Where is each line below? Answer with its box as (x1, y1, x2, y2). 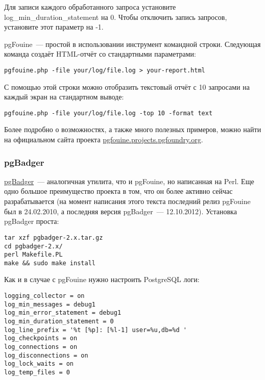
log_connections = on (4, 343, 78, 350)
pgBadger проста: (4, 216, 59, 226)
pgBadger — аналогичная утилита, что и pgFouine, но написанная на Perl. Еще (4, 175, 254, 186)
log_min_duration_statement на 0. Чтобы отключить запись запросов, (4, 11, 227, 22)
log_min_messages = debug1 (4, 300, 95, 308)
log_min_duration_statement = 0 (4, 318, 114, 325)
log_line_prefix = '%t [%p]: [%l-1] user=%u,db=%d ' (4, 326, 187, 334)
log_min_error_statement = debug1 (4, 309, 122, 317)
